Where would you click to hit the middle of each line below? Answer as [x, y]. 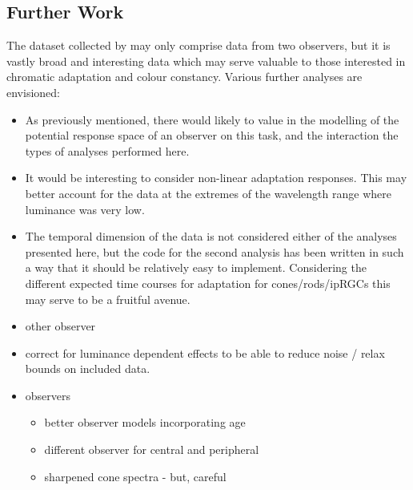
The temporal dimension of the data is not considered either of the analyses [211, 236]
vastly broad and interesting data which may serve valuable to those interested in [206, 61]
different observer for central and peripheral [152, 450]
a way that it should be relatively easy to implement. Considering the [196, 267]
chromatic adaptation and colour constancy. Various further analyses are [184, 77]
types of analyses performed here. [107, 150]
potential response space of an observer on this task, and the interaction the [212, 135]
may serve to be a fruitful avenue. [108, 299]
